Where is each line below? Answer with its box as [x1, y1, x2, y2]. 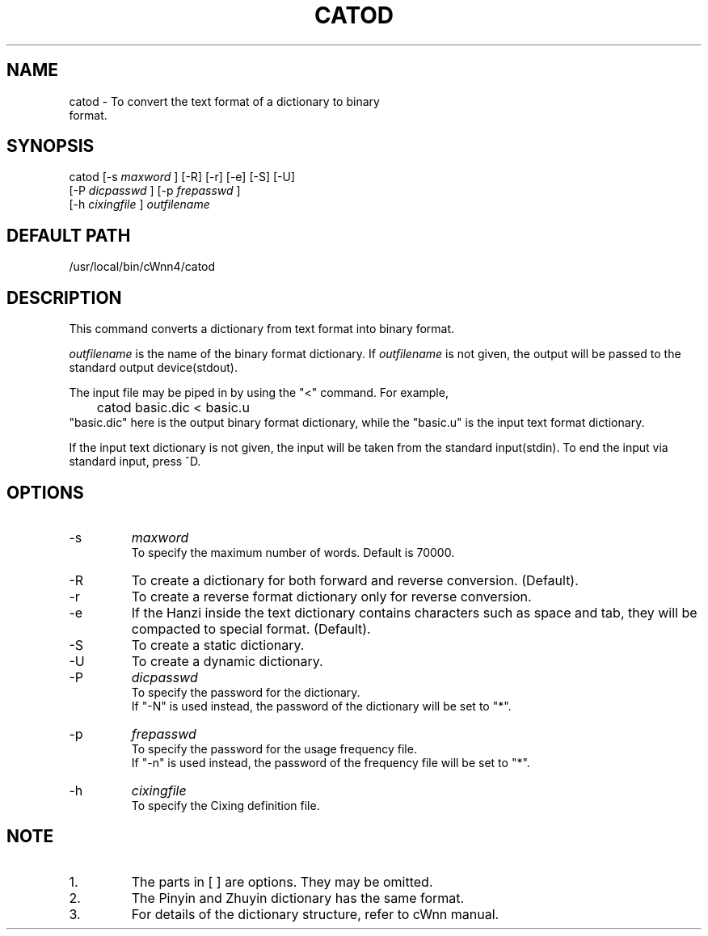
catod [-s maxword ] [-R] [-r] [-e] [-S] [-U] [69, 170, 296, 184]
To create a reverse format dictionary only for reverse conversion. [131, 588, 532, 605]
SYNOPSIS [6, 136, 95, 157]
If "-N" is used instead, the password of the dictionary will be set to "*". [131, 698, 512, 713]
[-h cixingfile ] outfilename [69, 197, 210, 212]
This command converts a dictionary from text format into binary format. [69, 322, 455, 336]
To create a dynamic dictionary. [131, 652, 323, 669]
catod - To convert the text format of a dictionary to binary [69, 94, 380, 108]
